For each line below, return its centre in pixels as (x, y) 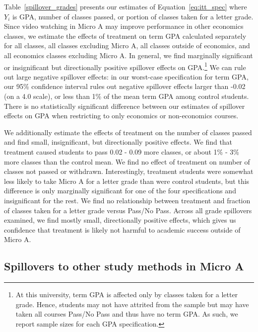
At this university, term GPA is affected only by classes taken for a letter (127, 294)
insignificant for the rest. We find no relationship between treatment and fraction (127, 200)
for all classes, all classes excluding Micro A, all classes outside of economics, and (127, 45)
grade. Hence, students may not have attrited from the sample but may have (132, 304)
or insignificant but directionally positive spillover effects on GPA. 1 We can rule (125, 66)
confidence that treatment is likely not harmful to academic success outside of (122, 229)
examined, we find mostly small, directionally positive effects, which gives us (120, 220)
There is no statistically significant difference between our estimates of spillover (125, 106)
